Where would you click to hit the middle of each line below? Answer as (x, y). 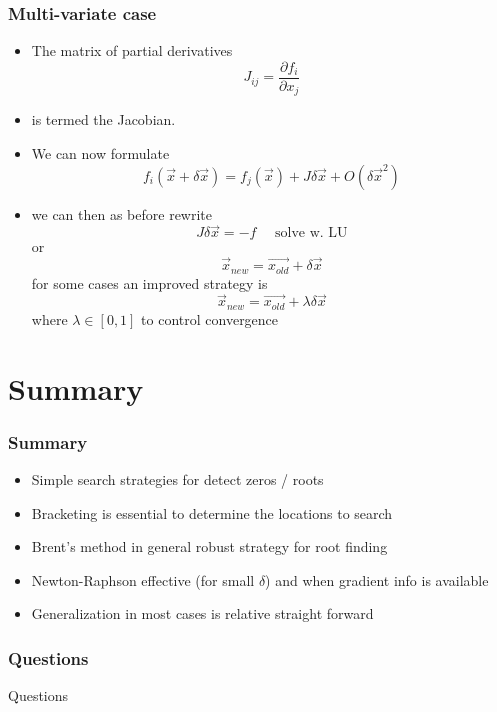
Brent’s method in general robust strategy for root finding (209, 546)
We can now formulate (100, 152)
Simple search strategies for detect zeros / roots (177, 479)
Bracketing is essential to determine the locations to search (212, 512)
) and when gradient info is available (377, 579)
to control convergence (210, 318)
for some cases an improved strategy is (149, 282)
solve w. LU (311, 233)
